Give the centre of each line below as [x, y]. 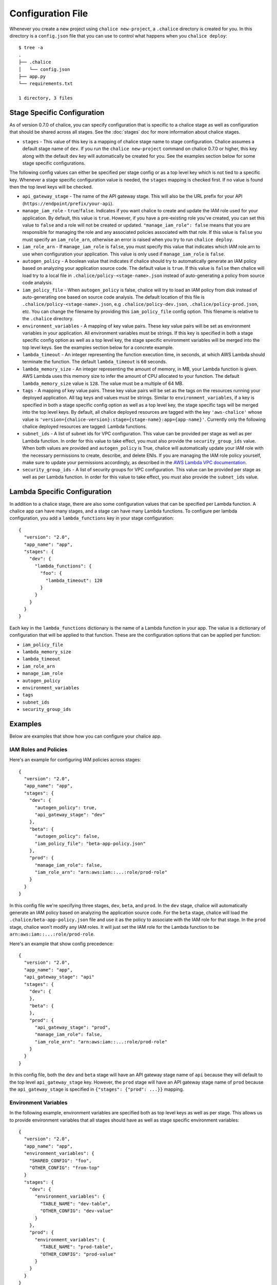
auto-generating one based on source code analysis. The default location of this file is [113, 297]
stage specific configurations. [54, 163]
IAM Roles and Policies [38, 749]
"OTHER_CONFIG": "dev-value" [77, 1211]
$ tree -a [31, 48]
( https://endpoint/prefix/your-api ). [68, 204]
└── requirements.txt [46, 84]
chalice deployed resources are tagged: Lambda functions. [85, 426]
